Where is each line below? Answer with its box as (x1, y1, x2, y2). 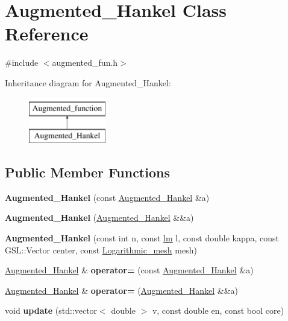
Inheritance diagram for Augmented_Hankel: (5, 76, 171, 89)
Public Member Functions (5, 163, 170, 182)
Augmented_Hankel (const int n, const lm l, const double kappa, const (5, 232, 280, 244)
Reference (5, 21, 89, 46)
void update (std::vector (5, 304, 98, 317)
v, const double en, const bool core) (152, 304, 284, 317)
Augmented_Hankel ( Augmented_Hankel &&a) (5, 211, 194, 224)
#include (5, 56, 39, 69)
